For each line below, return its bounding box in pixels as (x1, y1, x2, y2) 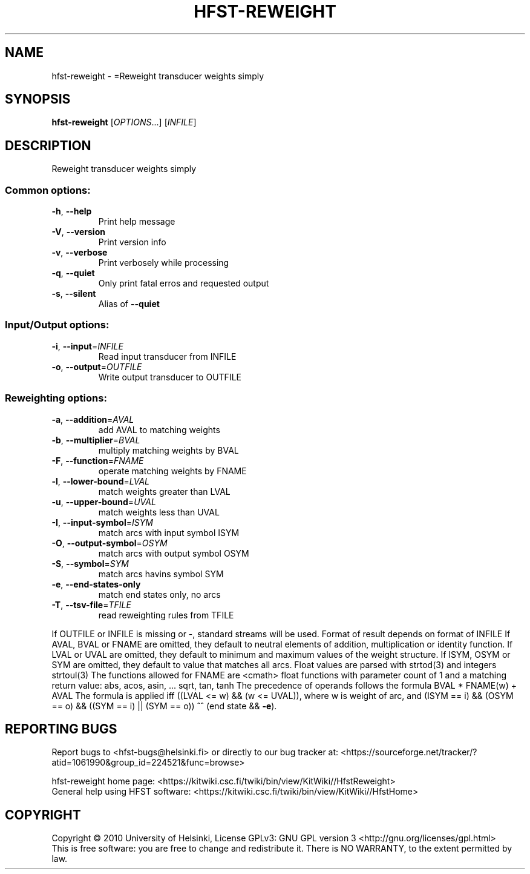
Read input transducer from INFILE (98, 351, 237, 362)
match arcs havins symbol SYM (98, 568, 224, 579)
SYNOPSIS (5, 91, 71, 107)
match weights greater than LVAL (98, 486, 231, 497)
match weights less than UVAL (98, 506, 220, 517)
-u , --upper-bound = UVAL (51, 496, 156, 507)
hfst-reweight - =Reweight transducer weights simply (51, 70, 264, 81)
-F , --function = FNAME (51, 455, 144, 466)
